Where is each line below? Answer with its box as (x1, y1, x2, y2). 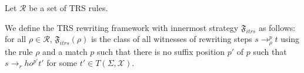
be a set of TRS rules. (29, 2, 108, 13)
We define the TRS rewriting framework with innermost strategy (5, 21, 239, 33)
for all (5, 33, 26, 45)
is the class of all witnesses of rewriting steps (91, 33, 252, 45)
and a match (42, 45, 88, 57)
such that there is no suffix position (97, 45, 225, 57)
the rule (5, 45, 33, 57)
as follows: (258, 21, 296, 33)
